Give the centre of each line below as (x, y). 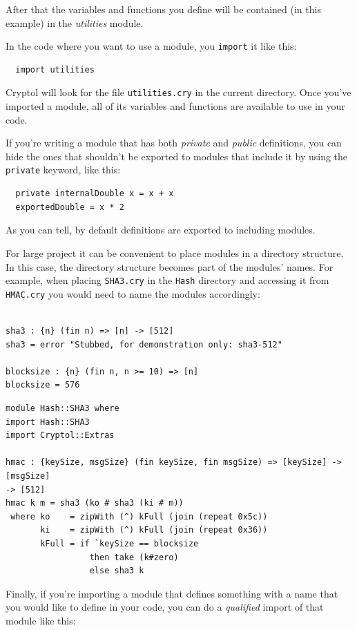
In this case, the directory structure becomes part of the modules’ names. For (170, 266)
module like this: (41, 620)
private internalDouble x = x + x (95, 194)
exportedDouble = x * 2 (70, 207)
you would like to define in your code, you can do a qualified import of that (165, 607)
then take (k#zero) (134, 557)
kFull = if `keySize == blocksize (119, 543)
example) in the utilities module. (75, 22)
